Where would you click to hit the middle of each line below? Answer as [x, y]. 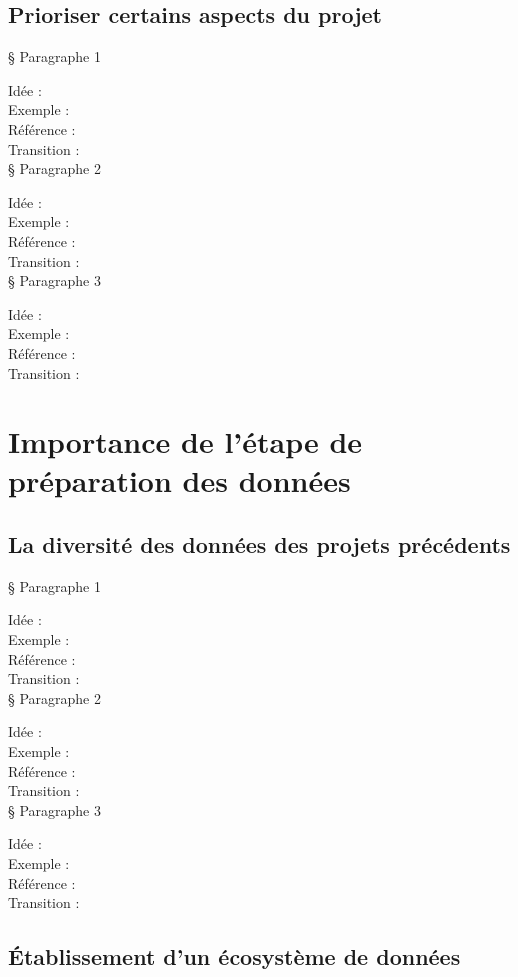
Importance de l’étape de [185, 441]
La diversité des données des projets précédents [259, 544]
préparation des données [179, 480]
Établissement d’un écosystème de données [234, 956]
